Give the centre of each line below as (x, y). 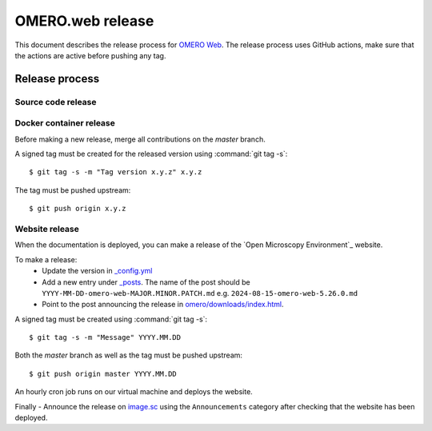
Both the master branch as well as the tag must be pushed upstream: (129, 355)
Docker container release (65, 123)
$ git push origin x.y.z (78, 209)
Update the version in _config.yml (97, 271)
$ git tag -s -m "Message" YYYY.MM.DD (105, 337)
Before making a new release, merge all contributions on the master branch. (140, 139)
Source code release (56, 102)
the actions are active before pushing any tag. (90, 55)
